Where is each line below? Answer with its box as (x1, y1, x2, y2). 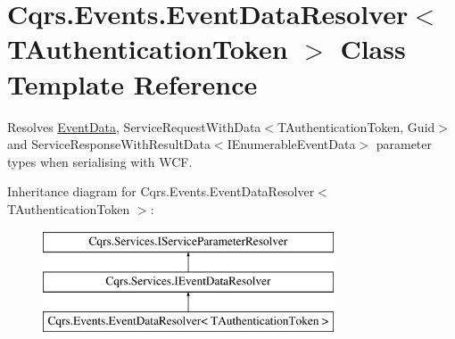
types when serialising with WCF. (7, 152, 193, 170)
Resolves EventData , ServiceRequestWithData (7, 117, 261, 136)
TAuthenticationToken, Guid (277, 117, 435, 136)
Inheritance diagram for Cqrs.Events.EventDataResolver (7, 182, 315, 201)
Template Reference (7, 65, 258, 102)
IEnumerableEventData (227, 135, 356, 153)
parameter (376, 135, 433, 153)
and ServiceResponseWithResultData (7, 135, 211, 153)
